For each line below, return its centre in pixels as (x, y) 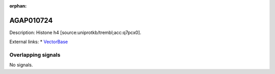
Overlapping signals (35, 55)
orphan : (18, 6)
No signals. (21, 65)
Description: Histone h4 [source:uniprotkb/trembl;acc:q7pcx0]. (75, 32)
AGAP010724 (31, 20)
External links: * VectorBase (39, 42)
